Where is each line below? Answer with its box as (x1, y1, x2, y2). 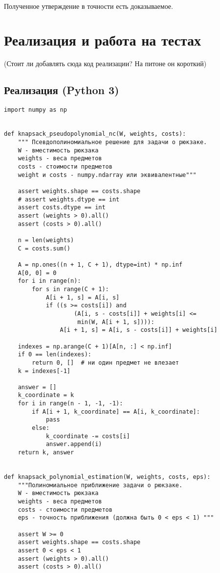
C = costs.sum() (18, 245, 71, 252)
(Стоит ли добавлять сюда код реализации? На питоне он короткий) (4, 58, 207, 68)
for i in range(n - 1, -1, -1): (18, 400, 123, 407)
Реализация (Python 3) (4, 82, 119, 97)
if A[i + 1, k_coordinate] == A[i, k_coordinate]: (32, 408, 200, 415)
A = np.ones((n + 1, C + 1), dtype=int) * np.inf (18, 261, 183, 268)
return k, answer (18, 449, 74, 456)
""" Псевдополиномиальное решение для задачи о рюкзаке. (18, 139, 207, 146)
